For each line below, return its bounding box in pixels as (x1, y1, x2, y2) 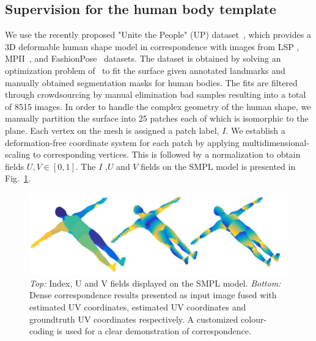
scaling (5, 148, 31, 161)
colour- (241, 312, 267, 325)
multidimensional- (242, 136, 309, 148)
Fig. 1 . (5, 172, 31, 185)
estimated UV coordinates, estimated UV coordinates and (29, 300, 246, 313)
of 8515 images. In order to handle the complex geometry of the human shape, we (5, 100, 311, 112)
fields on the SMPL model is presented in (141, 159, 296, 172)
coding (29, 324, 54, 337)
